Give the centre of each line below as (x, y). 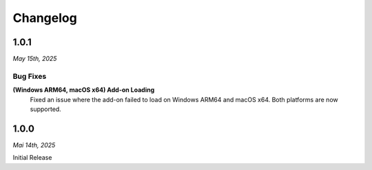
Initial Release (32, 158)
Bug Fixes (30, 76)
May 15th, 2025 (35, 59)
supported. (45, 109)
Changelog (45, 18)
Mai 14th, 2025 (34, 145)
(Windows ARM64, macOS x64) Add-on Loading (84, 90)
